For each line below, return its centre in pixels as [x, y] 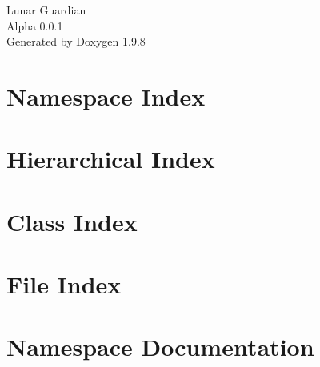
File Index [64, 284]
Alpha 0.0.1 [35, 25]
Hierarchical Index [111, 159]
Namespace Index [106, 96]
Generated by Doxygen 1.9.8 [76, 41]
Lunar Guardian [46, 10]
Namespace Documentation [160, 347]
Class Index [72, 221]
